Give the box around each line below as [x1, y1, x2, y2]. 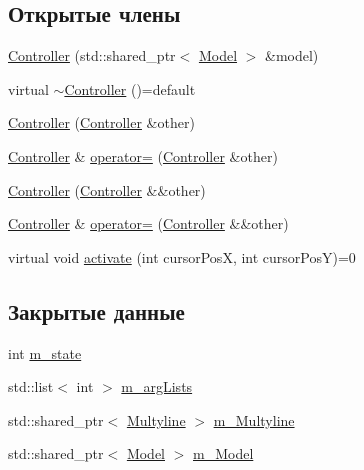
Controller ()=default [64, 78, 196, 99]
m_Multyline [213, 409, 295, 430]
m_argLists [121, 376, 193, 397]
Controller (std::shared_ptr [8, 45, 176, 66]
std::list [8, 376, 54, 397]
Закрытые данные [8, 295, 185, 326]
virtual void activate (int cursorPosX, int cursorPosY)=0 [8, 246, 356, 267]
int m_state [8, 342, 82, 363]
